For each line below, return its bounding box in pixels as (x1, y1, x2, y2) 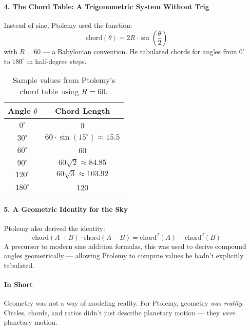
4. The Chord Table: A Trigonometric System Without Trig (4, 1, 210, 11)
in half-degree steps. (27, 56, 87, 66)
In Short (4, 279, 33, 289)
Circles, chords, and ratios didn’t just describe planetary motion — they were (4, 307, 235, 317)
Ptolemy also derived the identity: (4, 223, 105, 233)
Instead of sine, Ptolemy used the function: (4, 20, 132, 30)
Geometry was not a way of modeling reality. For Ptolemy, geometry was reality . (4, 298, 244, 308)
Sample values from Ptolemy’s (12, 74, 115, 85)
